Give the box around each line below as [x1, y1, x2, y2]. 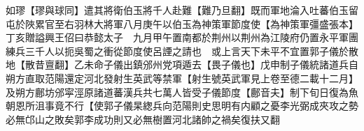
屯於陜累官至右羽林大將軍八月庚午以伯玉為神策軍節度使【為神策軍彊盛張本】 [6, 16, 353, 31]
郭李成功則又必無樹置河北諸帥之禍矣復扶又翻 [73, 111, 280, 126]
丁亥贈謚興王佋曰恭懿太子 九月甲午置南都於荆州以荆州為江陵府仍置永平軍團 [6, 30, 358, 45]
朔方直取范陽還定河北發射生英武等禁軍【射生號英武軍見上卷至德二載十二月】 [6, 70, 358, 85]
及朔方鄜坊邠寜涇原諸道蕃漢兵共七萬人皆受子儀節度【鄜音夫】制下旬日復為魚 [6, 84, 358, 99]
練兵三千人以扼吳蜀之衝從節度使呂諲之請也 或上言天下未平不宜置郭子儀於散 [6, 43, 358, 58]
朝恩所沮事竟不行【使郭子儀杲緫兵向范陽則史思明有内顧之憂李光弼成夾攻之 [6, 98, 349, 113]
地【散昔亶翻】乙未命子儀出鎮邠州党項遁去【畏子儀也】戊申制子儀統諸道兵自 [6, 57, 358, 72]
